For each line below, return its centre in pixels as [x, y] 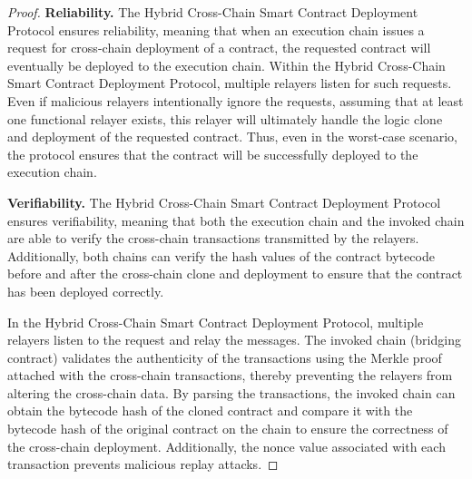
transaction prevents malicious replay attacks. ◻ [143, 464]
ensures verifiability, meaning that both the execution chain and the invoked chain [236, 220]
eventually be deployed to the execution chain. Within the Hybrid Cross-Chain [226, 65]
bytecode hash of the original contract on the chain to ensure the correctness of [228, 429]
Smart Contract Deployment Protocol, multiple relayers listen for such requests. [230, 83]
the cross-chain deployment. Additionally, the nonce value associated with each [226, 446]
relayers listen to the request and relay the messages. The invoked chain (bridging [234, 340]
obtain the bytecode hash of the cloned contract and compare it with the [210, 411]
